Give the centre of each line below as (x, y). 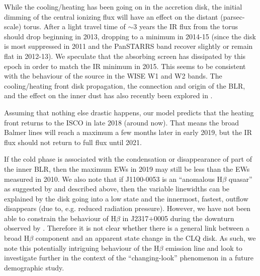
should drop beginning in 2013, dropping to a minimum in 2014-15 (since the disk (130, 36)
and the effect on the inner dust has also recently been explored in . (108, 95)
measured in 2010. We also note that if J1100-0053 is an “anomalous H (113, 179)
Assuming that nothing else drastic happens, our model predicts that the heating (129, 112)
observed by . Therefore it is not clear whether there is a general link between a (127, 228)
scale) (13, 26)
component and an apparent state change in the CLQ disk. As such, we (146, 238)
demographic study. (34, 267)
